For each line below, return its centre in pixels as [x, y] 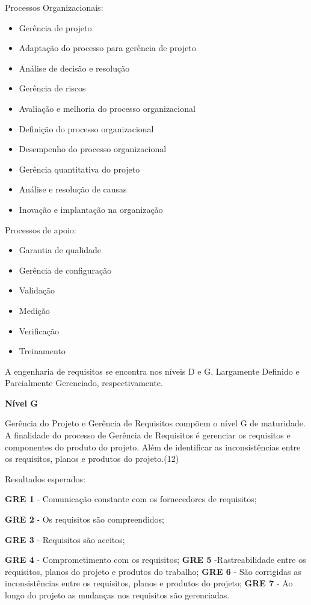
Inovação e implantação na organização [91, 209]
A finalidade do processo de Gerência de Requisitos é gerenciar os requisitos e [148, 435]
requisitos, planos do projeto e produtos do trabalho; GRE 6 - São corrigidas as [153, 571]
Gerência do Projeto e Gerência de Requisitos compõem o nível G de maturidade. [155, 423]
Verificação [39, 330]
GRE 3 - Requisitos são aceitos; [65, 539]
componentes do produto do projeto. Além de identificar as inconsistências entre [153, 447]
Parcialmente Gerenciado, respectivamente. [84, 383]
